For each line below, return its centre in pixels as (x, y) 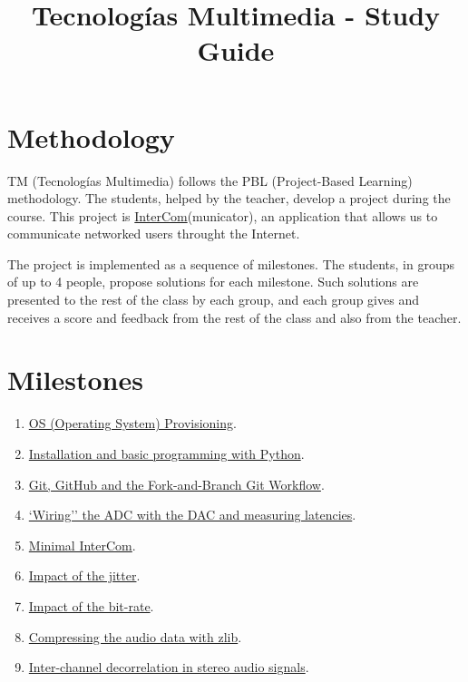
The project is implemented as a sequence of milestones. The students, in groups (231, 263)
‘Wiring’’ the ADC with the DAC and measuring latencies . (192, 515)
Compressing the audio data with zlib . (135, 636)
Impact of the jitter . (84, 575)
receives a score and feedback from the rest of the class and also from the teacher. (234, 317)
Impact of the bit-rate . (91, 605)
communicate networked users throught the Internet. (154, 234)
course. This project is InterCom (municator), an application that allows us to (223, 215)
